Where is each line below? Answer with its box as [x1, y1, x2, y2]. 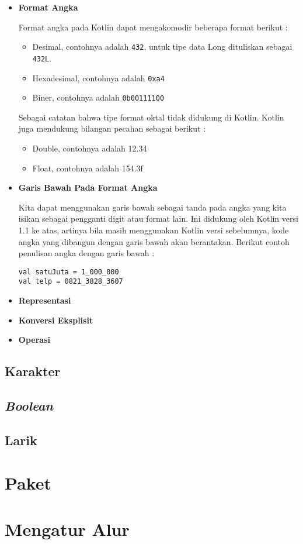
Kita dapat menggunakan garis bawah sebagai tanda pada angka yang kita [18, 201, 287, 213]
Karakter [5, 362, 61, 380]
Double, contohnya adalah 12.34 [32, 142, 147, 154]
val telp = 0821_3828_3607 [18, 277, 123, 286]
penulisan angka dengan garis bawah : [18, 247, 155, 259]
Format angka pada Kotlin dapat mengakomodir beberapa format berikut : [18, 20, 288, 33]
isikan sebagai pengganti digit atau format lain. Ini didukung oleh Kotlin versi [18, 212, 298, 225]
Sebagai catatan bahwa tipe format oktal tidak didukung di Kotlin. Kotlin [18, 111, 284, 123]
